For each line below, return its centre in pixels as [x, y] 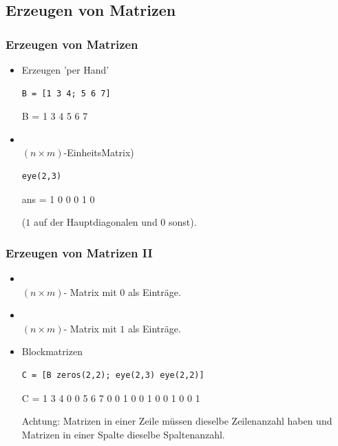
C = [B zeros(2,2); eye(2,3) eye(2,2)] [113, 375]
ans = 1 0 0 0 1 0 [58, 199]
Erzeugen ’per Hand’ [65, 70]
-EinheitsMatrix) [99, 152]
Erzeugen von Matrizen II [79, 252]
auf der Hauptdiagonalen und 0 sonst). [115, 222]
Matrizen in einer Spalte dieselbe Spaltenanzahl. [123, 434]
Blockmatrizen [52, 351]
